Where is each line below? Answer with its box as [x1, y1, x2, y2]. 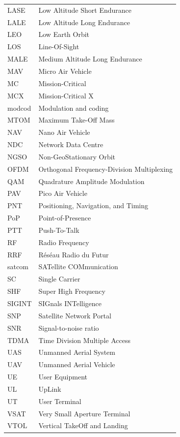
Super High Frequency [38, 286, 105, 296]
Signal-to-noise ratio [38, 322, 99, 333]
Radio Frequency [38, 237, 89, 247]
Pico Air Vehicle [38, 188, 87, 198]
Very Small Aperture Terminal [38, 408, 130, 418]
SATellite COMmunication [38, 261, 118, 272]
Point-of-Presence [38, 213, 91, 223]
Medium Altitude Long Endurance [38, 54, 142, 64]
